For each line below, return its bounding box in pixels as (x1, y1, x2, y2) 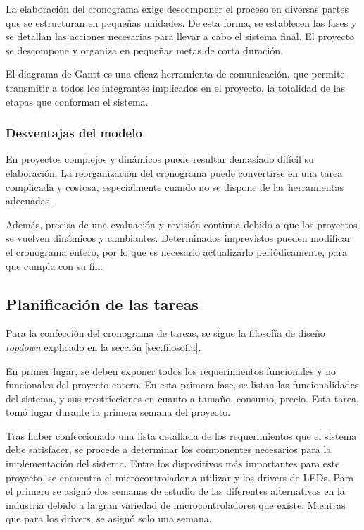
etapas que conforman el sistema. (6, 94, 149, 109)
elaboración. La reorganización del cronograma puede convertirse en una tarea (6, 165, 343, 180)
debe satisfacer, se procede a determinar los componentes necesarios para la (6, 442, 332, 457)
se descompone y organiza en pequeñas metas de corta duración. (6, 42, 283, 57)
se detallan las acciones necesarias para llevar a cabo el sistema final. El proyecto (6, 29, 355, 44)
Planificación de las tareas (6, 292, 199, 314)
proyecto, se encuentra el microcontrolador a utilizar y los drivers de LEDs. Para (6, 469, 354, 484)
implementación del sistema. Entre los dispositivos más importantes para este (6, 456, 340, 471)
